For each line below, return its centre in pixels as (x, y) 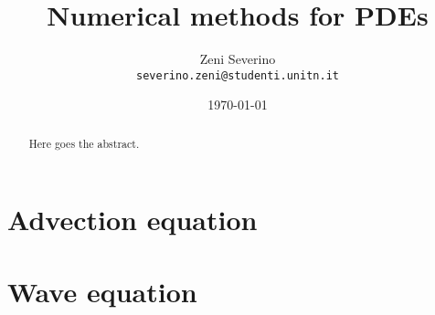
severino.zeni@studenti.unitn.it (238, 75)
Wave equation (102, 291)
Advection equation (133, 220)
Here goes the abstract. (84, 143)
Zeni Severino (238, 59)
